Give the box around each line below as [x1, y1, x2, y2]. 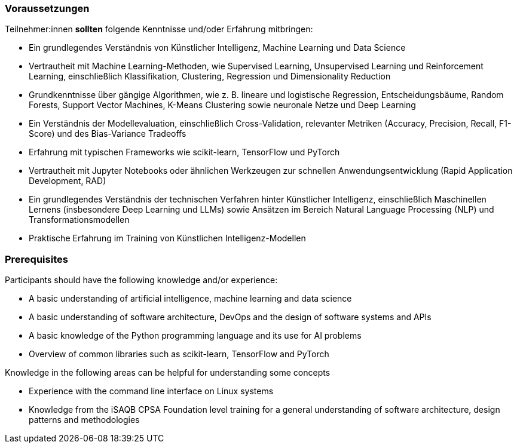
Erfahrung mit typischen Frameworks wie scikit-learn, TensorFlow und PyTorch [29, 147, 340, 158]
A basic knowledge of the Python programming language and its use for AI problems [29, 330, 362, 341]
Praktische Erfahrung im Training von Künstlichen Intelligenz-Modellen [29, 233, 306, 244]
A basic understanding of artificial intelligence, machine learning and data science [29, 293, 352, 304]
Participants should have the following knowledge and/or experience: [5, 275, 278, 286]
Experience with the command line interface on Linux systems [29, 386, 274, 397]
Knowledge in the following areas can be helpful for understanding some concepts [5, 367, 331, 378]
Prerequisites [5, 253, 68, 265]
